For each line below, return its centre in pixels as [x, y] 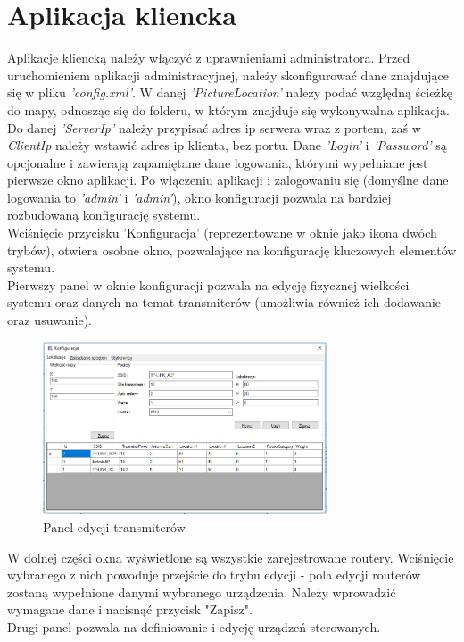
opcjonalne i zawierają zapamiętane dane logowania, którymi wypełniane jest [218, 162]
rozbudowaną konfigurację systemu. [104, 215]
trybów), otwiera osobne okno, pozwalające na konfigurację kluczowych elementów [232, 250]
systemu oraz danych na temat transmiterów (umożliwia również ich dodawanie [224, 302]
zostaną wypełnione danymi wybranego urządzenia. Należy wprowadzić [202, 592]
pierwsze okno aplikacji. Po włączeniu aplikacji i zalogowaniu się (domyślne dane [228, 180]
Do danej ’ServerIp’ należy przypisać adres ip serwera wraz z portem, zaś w [214, 127]
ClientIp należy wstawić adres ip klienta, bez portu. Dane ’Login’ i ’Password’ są [227, 145]
